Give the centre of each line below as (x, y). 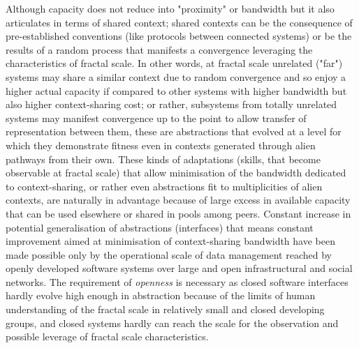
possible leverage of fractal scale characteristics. (107, 336)
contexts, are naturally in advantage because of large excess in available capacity (178, 200)
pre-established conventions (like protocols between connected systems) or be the (179, 36)
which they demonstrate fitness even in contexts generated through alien (161, 145)
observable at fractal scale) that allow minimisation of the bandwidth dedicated (176, 173)
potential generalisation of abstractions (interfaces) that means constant (160, 227)
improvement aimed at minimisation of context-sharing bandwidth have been (170, 241)
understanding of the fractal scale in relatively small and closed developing (165, 309)
